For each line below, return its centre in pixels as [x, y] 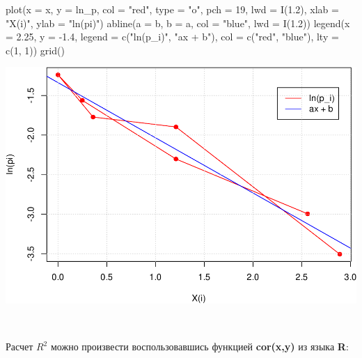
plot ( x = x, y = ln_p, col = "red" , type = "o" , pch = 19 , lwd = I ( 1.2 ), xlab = [172, 9]
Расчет [19, 347]
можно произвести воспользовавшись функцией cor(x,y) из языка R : [199, 347]
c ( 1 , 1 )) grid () [35, 50]
